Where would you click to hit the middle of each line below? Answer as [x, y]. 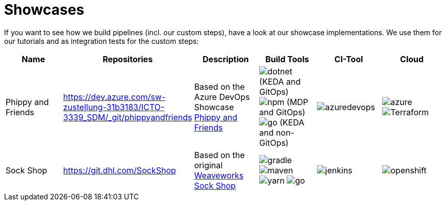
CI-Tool [349, 59]
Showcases [44, 10]
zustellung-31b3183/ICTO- [114, 107]
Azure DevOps [222, 97]
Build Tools [287, 59]
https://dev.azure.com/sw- [114, 97]
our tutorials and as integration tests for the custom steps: [102, 41]
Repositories [128, 59]
